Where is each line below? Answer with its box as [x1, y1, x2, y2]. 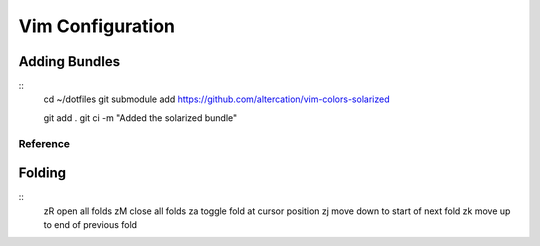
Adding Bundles [18, 53, 120, 70]
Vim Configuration [18, 15, 175, 37]
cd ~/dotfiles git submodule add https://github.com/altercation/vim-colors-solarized [43, 93, 390, 105]
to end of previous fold [43, 219, 138, 231]
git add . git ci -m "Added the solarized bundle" [43, 111, 238, 124]
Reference [18, 136, 70, 150]
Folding [18, 165, 67, 182]
